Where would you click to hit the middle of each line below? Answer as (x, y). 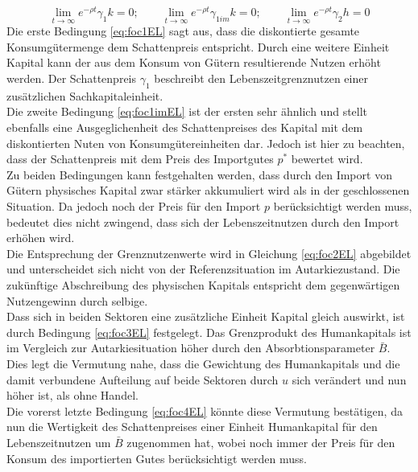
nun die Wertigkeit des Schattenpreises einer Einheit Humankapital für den (192, 427)
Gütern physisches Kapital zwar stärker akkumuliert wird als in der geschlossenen (208, 190)
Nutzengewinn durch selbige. (77, 300)
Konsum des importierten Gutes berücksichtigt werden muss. (157, 458)
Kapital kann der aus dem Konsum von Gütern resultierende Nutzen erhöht (194, 62)
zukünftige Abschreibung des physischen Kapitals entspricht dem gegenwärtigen (203, 285)
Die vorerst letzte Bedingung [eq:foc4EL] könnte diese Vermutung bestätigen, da (205, 410)
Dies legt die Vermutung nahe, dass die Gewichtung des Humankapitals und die (203, 363)
